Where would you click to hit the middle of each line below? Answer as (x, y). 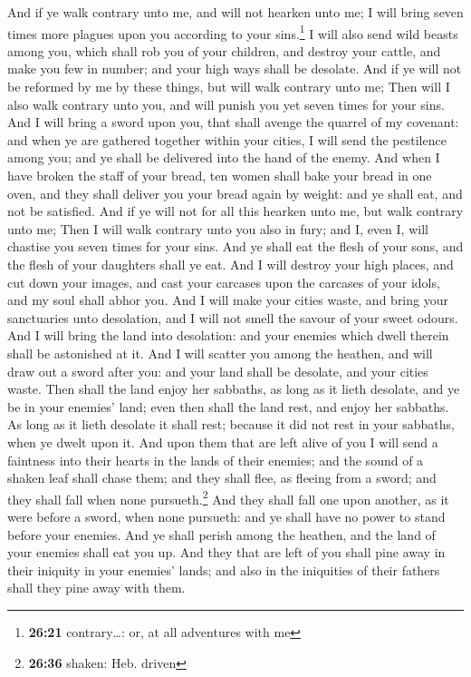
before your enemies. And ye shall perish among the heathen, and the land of (221, 534)
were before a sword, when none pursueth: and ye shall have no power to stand (226, 516)
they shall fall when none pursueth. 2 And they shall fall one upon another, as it (228, 497)
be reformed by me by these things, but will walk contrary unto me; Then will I (229, 87)
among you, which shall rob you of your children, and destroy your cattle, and (224, 50)
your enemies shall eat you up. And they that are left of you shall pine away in (226, 552)
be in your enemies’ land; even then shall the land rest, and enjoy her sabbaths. (228, 406)
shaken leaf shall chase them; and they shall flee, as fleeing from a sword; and (222, 478)
